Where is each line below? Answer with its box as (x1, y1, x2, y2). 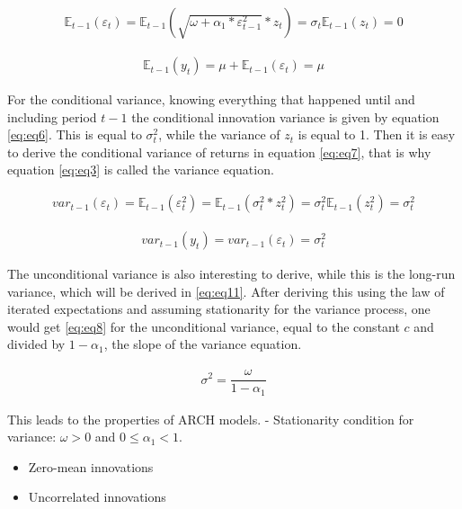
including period (7, 107, 97, 126)
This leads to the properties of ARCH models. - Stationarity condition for (7, 409, 414, 428)
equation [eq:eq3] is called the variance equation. (7, 160, 274, 179)
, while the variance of (158, 125, 280, 144)
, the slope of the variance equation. (103, 335, 302, 353)
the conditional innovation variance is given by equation (131, 107, 440, 126)
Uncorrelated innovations (28, 487, 166, 506)
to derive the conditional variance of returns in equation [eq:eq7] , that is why (7, 142, 431, 161)
